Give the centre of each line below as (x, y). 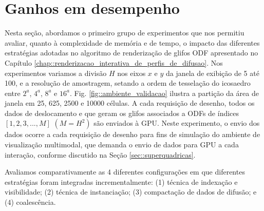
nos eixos (131, 73)
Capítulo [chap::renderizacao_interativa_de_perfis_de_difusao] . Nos (114, 62)
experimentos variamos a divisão (56, 73)
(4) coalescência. (30, 202)
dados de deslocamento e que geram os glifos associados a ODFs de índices (122, 113)
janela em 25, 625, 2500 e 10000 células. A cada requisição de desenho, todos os (130, 103)
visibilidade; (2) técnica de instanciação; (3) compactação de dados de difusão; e (131, 192)
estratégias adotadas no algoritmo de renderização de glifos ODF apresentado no (131, 53)
